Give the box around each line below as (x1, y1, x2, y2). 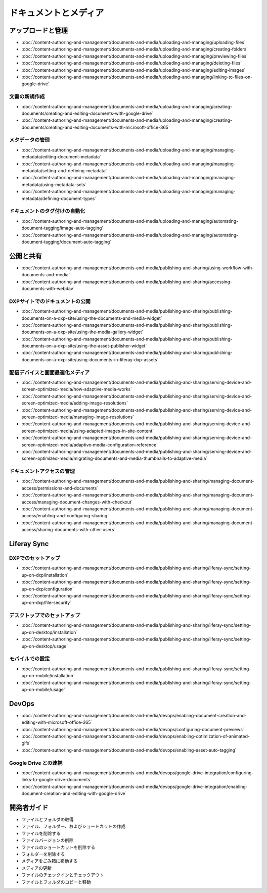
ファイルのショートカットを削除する (21, 844, 95, 850)
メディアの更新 (21, 865, 52, 871)
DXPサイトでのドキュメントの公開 (9, 298, 91, 304)
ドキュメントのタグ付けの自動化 (9, 208, 86, 215)
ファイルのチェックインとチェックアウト (21, 872, 104, 878)
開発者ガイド (9, 803, 48, 812)
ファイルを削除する (21, 830, 61, 836)
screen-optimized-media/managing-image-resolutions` (21, 414, 134, 420)
